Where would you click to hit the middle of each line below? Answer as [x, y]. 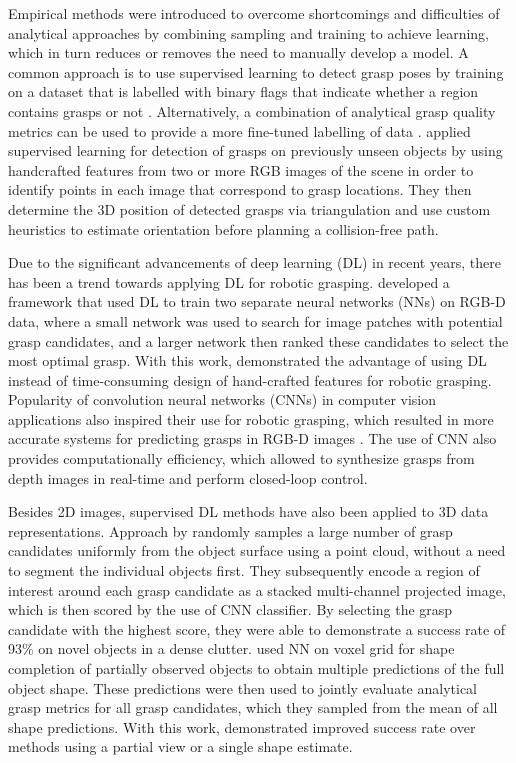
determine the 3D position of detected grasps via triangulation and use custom [249, 208]
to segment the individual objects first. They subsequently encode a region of [244, 570]
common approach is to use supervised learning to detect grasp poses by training [256, 71]
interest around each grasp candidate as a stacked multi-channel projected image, [257, 589]
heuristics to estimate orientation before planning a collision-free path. [223, 228]
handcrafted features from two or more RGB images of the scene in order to [241, 169]
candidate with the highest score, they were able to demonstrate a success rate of [257, 628]
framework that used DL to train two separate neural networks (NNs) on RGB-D [257, 301]
